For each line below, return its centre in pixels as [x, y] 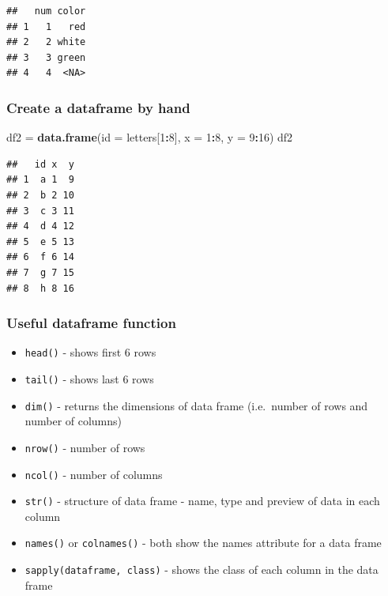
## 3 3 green [46, 57]
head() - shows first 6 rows [90, 352]
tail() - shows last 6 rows [89, 379]
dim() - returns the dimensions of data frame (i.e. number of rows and [196, 405]
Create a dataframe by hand [98, 107]
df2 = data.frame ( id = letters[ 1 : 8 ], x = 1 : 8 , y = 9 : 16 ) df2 [150, 137]
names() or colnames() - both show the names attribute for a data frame [203, 543]
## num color [46, 11]
